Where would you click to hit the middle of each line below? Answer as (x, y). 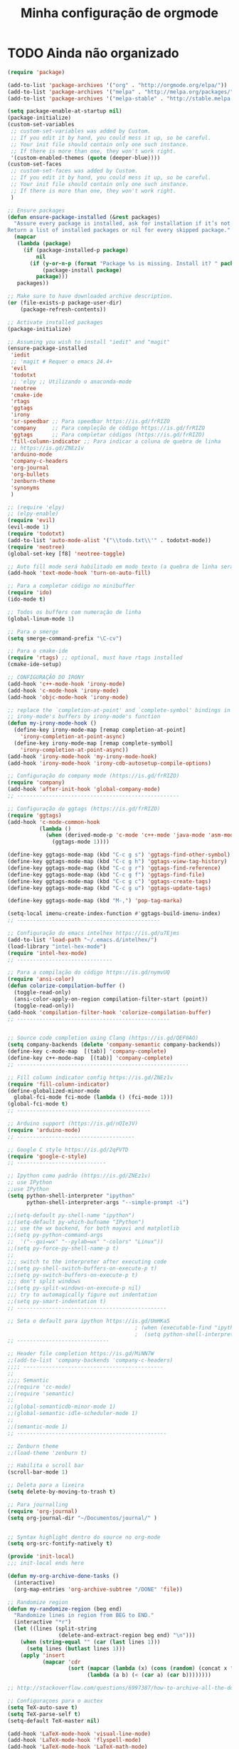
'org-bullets (30, 475)
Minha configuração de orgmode (119, 13)
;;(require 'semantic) (41, 1393)
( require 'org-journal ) (43, 1511)
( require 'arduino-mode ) (44, 1130)
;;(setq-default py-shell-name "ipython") (71, 1215)
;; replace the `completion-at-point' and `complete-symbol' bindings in (119, 710)
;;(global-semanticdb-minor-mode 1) (62, 1407)
